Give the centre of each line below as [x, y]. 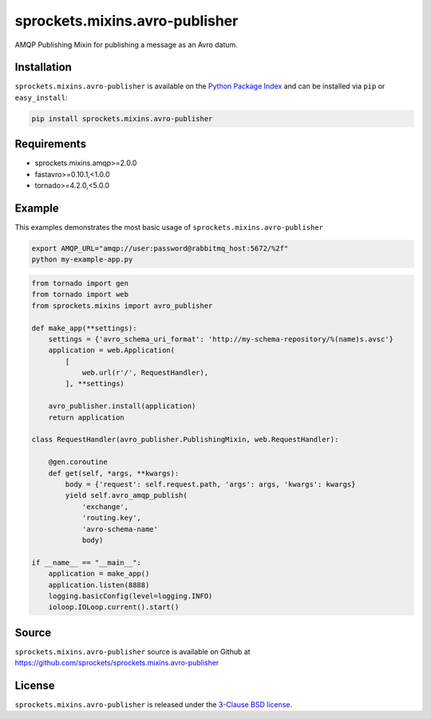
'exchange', [105, 506]
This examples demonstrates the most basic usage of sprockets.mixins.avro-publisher [169, 227]
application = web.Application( [112, 350]
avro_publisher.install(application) [122, 406]
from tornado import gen [80, 283]
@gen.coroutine [78, 462]
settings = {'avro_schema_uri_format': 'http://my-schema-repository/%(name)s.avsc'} [221, 339]
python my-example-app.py [82, 260]
